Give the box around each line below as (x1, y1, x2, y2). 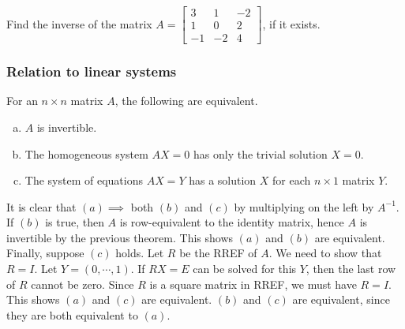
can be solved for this (193, 260, 297, 277)
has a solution (189, 172, 257, 189)
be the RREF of (179, 245, 257, 261)
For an (6, 92, 38, 109)
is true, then (45, 214, 104, 230)
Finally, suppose (6, 245, 84, 261)
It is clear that (6, 198, 77, 215)
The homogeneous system (24, 145, 148, 162)
